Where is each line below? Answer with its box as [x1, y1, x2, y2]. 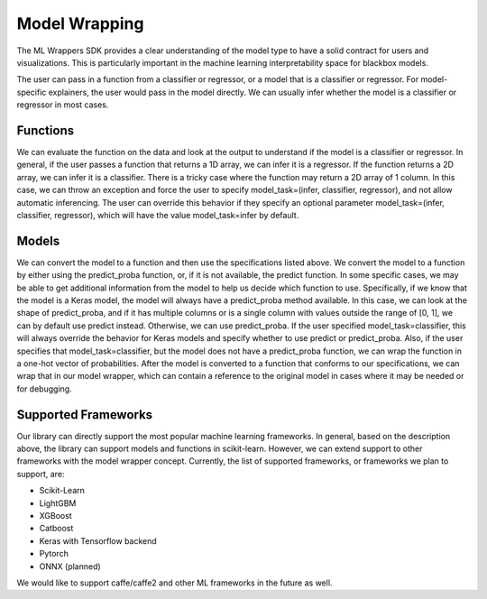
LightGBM [39, 497, 77, 509]
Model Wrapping [16, 14, 144, 33]
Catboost [39, 523, 74, 534]
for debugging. [16, 383, 72, 394]
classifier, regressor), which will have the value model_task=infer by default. [16, 209, 299, 220]
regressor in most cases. [16, 99, 109, 110]
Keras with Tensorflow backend [39, 535, 157, 546]
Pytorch [39, 548, 69, 559]
